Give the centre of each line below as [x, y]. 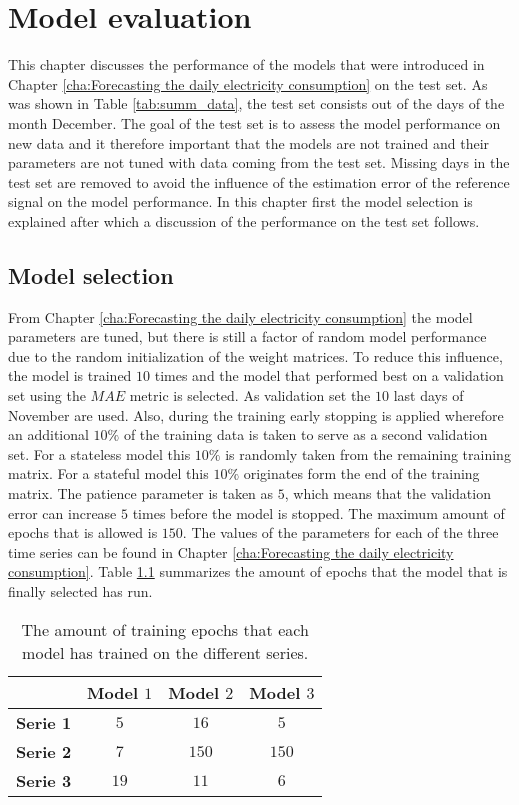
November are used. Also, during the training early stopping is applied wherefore [256, 414]
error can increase [62, 512]
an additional [48, 434]
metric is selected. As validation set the [250, 395]
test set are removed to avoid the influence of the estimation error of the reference [259, 181]
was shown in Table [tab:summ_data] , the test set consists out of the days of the [256, 103]
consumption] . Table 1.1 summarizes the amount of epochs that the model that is [258, 571]
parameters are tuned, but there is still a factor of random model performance [247, 336]
